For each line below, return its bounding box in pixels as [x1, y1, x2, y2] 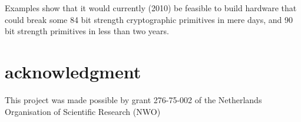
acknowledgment [5, 59, 141, 83]
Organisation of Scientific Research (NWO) [5, 105, 161, 117]
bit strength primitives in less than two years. [5, 25, 169, 37]
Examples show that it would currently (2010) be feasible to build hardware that [5, 2, 297, 14]
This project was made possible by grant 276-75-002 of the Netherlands [5, 93, 262, 105]
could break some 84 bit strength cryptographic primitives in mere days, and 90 [5, 13, 293, 25]
